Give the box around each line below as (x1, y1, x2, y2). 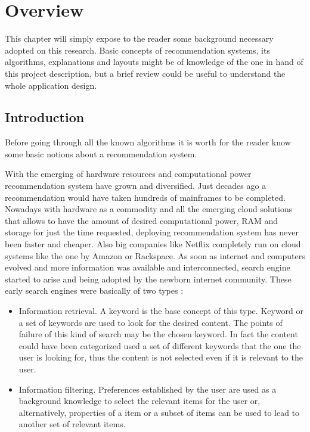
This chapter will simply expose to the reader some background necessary (5, 32, 274, 45)
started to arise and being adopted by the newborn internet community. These (5, 272, 292, 285)
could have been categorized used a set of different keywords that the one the (18, 339, 301, 352)
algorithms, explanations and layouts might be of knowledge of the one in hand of (5, 55, 303, 68)
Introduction (5, 108, 85, 126)
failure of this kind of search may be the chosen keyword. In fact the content (18, 328, 298, 340)
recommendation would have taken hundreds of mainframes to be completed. (5, 191, 286, 203)
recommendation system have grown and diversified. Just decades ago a (5, 179, 266, 192)
